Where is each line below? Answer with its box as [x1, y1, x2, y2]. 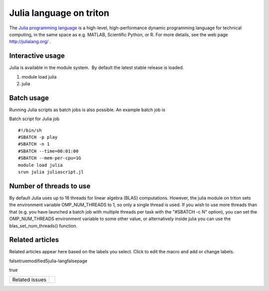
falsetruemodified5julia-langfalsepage [9, 258, 88, 264]
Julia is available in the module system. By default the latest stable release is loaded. [9, 65, 184, 71]
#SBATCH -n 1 [18, 142, 50, 147]
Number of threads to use [9, 182, 91, 190]
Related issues [12, 276, 47, 283]
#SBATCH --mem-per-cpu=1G [18, 155, 82, 161]
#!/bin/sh [18, 127, 42, 133]
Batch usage [9, 93, 49, 102]
